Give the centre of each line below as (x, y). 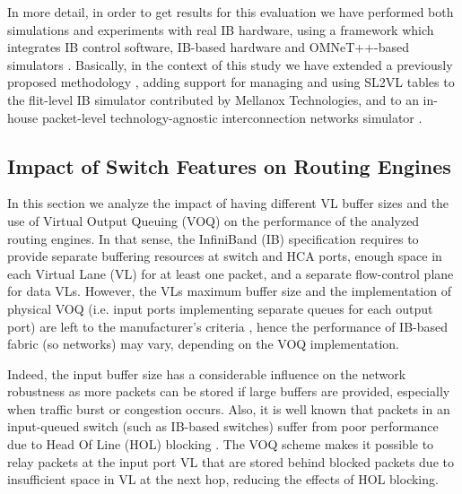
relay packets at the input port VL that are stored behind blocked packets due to (231, 461)
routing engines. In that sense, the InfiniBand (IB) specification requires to (213, 238)
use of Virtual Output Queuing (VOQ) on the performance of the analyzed (214, 220)
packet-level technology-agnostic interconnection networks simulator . (232, 117)
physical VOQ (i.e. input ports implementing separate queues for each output (220, 308)
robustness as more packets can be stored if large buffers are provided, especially (229, 391)
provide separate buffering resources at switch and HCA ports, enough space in (225, 256)
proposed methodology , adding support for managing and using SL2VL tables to (231, 82)
